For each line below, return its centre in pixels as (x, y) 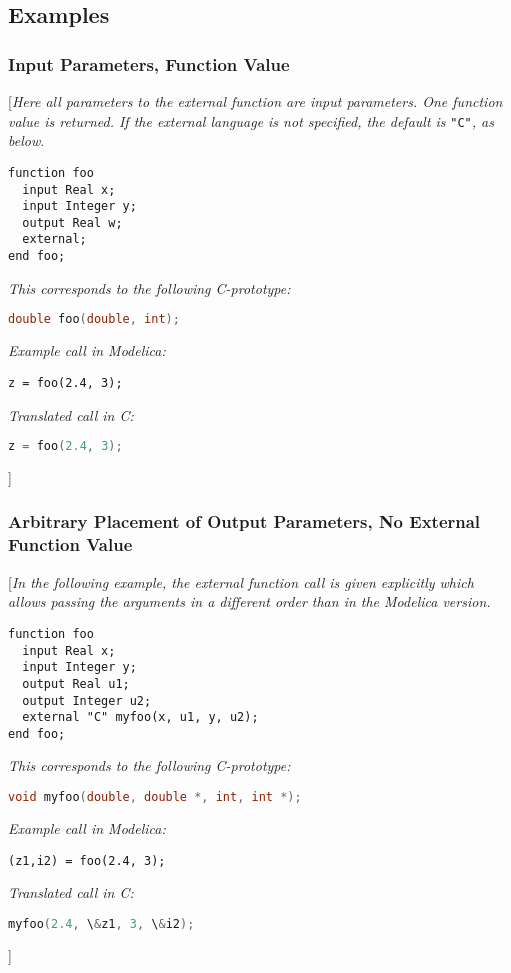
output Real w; (72, 222)
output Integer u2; (87, 700)
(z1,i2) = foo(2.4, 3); (87, 860)
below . (26, 140)
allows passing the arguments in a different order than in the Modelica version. (249, 601)
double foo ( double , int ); (94, 319)
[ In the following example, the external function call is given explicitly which (241, 581)
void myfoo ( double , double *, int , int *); (155, 797)
